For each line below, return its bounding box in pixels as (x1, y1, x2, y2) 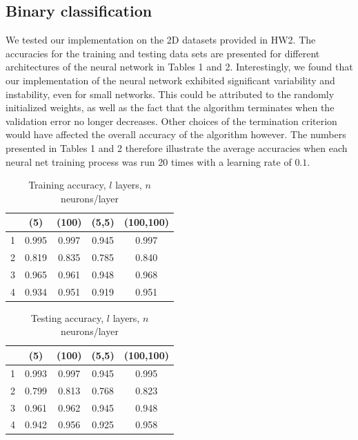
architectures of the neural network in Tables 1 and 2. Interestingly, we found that (6, 59, 353, 74)
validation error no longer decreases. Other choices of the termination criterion (6, 113, 337, 128)
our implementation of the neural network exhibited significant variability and (6, 73, 335, 87)
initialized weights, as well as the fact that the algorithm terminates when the (6, 100, 335, 115)
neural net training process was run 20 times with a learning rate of (6, 154, 292, 169)
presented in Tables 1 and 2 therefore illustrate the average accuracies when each (6, 140, 348, 155)
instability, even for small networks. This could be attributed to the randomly (6, 86, 335, 101)
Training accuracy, (28, 178, 106, 192)
